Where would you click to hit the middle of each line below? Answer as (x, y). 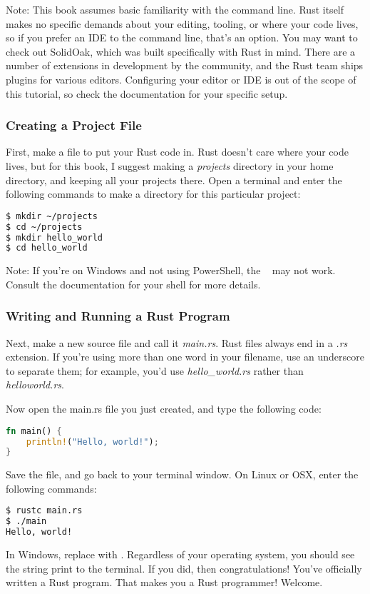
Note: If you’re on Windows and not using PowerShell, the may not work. (171, 270)
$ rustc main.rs (44, 511)
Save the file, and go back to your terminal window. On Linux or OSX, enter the (182, 474)
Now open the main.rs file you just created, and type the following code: (164, 409)
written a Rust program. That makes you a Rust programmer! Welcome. (164, 582)
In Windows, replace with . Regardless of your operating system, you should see (180, 554)
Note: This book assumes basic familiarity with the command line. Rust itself (175, 9)
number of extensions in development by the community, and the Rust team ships (185, 65)
